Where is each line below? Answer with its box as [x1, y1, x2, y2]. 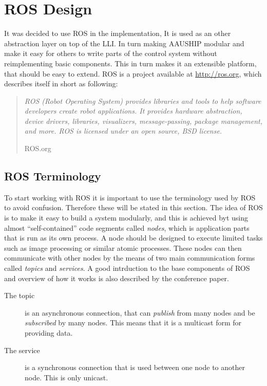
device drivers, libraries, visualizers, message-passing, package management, [24, 115, 263, 126]
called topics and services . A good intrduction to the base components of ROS [4, 263, 250, 273]
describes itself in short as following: [4, 78, 118, 89]
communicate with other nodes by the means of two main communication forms [4, 252, 255, 263]
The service [4, 344, 40, 355]
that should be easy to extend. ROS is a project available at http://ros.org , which [4, 68, 262, 79]
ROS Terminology [4, 168, 101, 184]
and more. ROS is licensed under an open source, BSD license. [24, 125, 222, 136]
